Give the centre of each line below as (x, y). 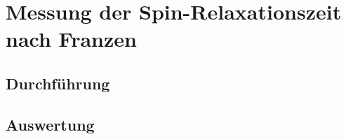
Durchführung (58, 83)
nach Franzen (71, 39)
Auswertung (50, 124)
